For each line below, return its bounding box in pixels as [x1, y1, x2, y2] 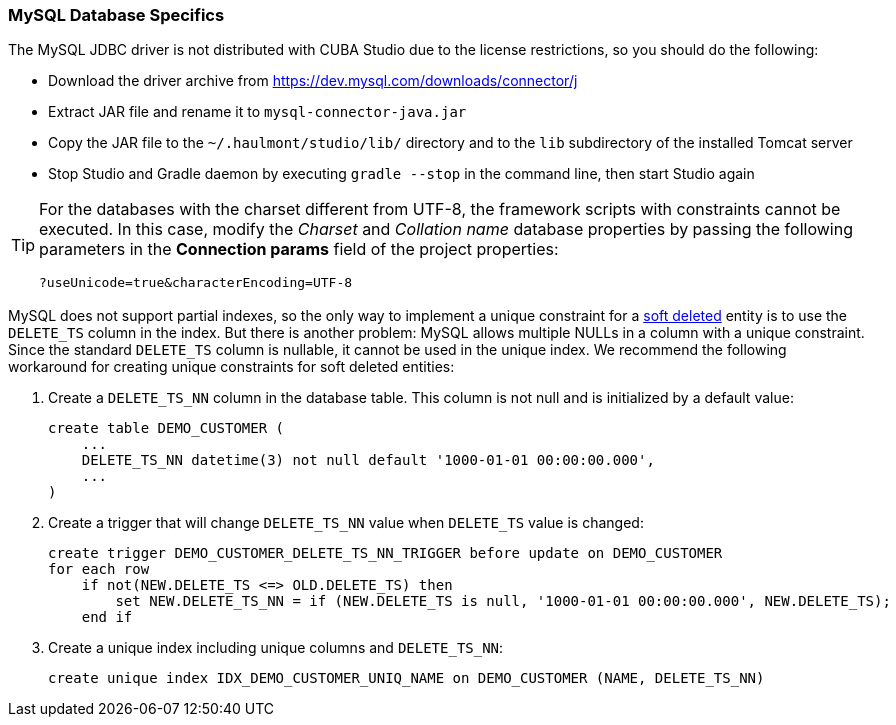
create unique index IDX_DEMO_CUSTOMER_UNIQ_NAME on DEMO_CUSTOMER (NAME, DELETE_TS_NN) [48, 670, 765, 687]
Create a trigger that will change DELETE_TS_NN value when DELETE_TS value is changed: [48, 514, 644, 532]
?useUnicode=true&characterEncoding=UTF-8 [39, 275, 353, 291]
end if [81, 609, 133, 626]
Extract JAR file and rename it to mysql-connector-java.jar [48, 103, 467, 121]
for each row [48, 561, 150, 578]
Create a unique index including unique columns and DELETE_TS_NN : [48, 639, 504, 657]
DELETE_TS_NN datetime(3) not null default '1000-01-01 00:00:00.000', [81, 452, 655, 469]
